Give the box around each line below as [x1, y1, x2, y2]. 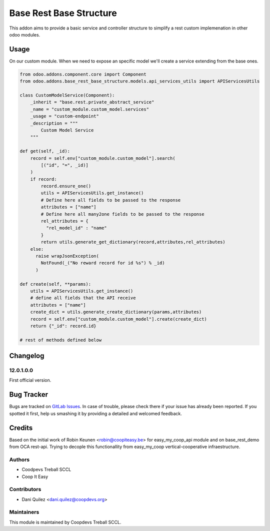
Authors [9, 456, 30, 463]
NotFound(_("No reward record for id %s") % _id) [40, 260, 165, 266]
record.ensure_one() [40, 183, 91, 189]
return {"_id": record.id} [30, 323, 97, 329]
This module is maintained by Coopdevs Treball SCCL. [9, 519, 121, 525]
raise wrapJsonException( [35, 253, 99, 259]
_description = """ [30, 120, 78, 126]
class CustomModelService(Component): [19, 92, 115, 98]
